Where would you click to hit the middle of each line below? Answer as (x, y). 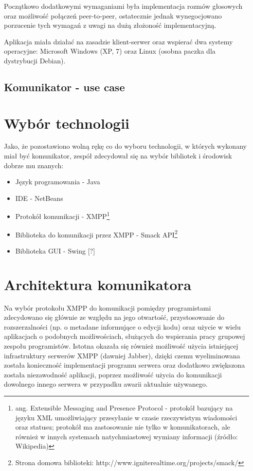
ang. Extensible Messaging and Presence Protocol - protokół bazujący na (124, 408)
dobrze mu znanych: (34, 165)
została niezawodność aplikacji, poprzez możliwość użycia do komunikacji (113, 374)
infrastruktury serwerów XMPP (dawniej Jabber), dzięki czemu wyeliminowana (122, 355)
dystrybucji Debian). (35, 60)
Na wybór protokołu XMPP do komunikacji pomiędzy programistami (108, 307)
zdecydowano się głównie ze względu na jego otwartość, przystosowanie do (114, 317)
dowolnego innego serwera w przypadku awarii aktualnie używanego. (106, 384)
